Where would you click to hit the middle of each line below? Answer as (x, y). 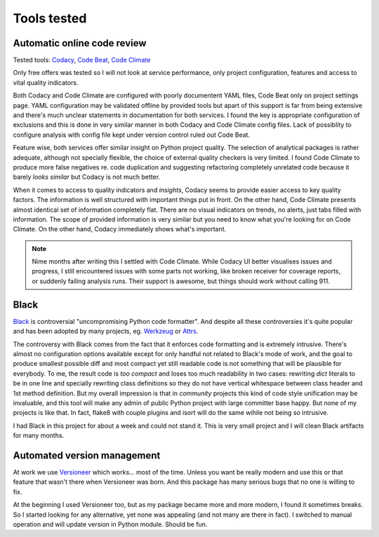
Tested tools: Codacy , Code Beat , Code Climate (82, 60)
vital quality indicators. (46, 82)
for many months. (39, 435)
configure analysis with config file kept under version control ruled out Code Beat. (132, 135)
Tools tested (50, 18)
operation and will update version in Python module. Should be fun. (110, 524)
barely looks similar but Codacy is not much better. (87, 177)
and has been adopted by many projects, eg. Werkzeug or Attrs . (106, 331)
